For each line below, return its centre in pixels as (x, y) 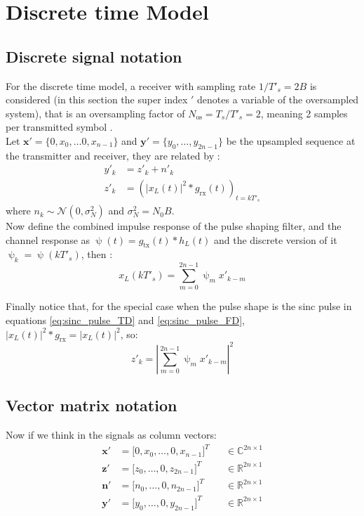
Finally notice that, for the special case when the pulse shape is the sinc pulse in (179, 306)
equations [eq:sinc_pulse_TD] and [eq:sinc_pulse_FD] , (125, 320)
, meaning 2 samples (304, 113)
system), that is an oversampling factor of (95, 113)
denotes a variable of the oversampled (278, 99)
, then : (97, 254)
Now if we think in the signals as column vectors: (111, 435)
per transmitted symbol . (59, 127)
